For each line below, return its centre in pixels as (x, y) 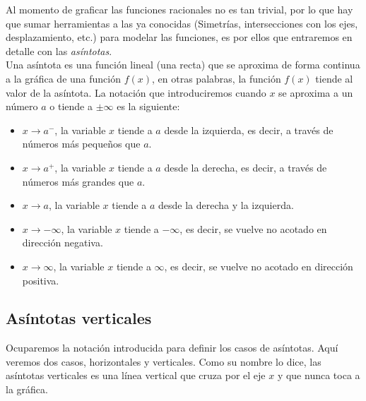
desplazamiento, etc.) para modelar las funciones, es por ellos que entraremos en (179, 37)
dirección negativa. (63, 243)
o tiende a (71, 106)
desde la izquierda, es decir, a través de (249, 130)
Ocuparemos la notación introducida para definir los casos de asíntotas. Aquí (172, 348)
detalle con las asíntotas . (59, 50)
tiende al (334, 78)
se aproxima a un (316, 92)
